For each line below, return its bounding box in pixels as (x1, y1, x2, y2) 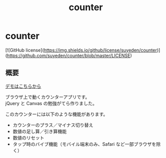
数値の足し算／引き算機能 (12, 128, 67, 134)
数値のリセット (12, 135, 44, 141)
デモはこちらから (5, 83, 41, 89)
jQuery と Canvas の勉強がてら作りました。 (5, 100, 97, 106)
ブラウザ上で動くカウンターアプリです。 (5, 94, 90, 100)
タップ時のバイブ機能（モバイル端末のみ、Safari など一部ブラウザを (12, 141, 157, 147)
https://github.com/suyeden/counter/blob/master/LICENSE (7, 52, 131, 59)
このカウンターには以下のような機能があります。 (5, 111, 108, 117)
